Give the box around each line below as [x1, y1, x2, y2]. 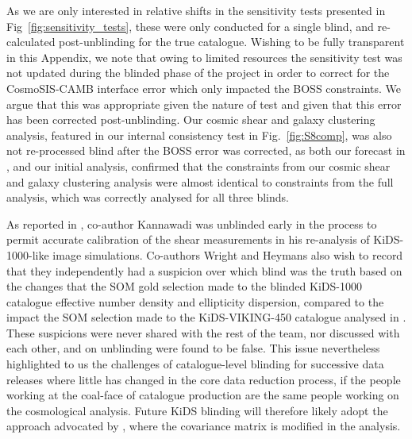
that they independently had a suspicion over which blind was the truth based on [6, 262, 402, 279]
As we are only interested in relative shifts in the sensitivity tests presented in [6, 2, 386, 18]
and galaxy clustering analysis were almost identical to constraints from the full [6, 173, 394, 190]
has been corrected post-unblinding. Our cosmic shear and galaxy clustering [6, 111, 375, 128]
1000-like [6, 246, 49, 263]
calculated [6, 33, 56, 50]
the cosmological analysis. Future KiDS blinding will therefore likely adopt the [6, 402, 388, 418]
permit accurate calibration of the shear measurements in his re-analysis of [6, 231, 370, 248]
